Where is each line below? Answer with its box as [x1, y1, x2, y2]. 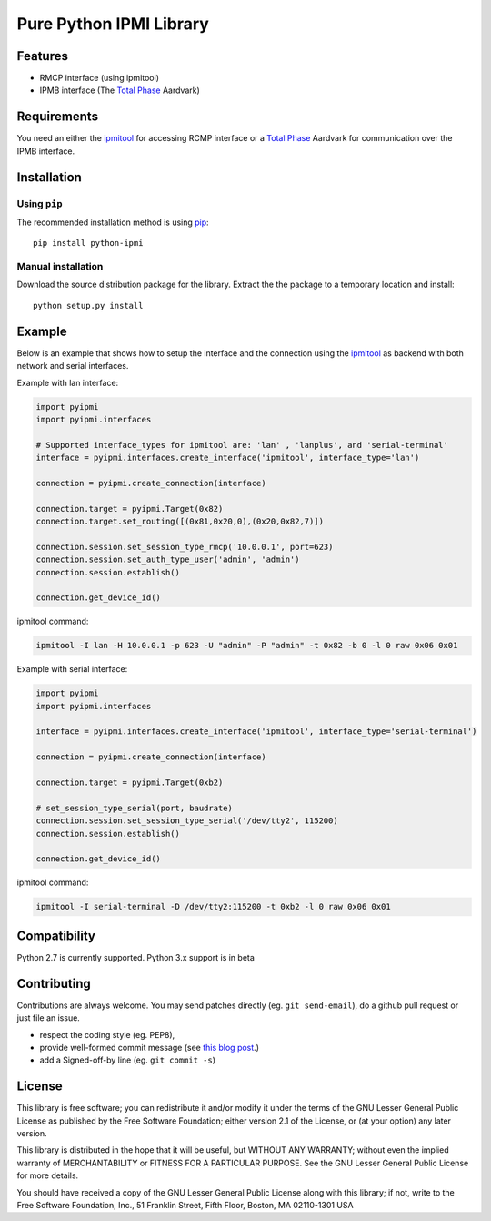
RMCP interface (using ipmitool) [39, 73, 159, 84]
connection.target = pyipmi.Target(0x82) [35, 504, 224, 514]
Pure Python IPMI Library [16, 14, 209, 34]
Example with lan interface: [16, 377, 119, 388]
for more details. [16, 1170, 79, 1181]
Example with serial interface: [16, 664, 128, 675]
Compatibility [16, 928, 95, 943]
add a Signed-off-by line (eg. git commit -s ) [39, 1054, 216, 1065]
